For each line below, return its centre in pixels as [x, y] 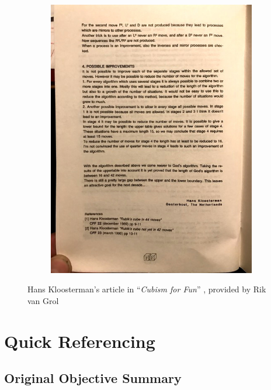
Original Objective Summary [93, 378]
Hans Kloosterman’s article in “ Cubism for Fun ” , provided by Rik [147, 289]
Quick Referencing [80, 341]
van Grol [43, 300]
